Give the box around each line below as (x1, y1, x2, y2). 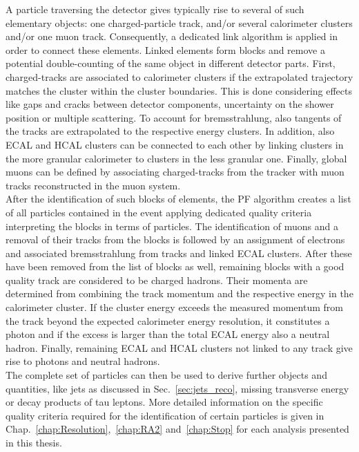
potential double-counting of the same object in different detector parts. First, (6, 56, 336, 70)
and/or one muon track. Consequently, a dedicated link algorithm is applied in (6, 29, 338, 44)
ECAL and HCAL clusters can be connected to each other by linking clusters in (6, 137, 344, 151)
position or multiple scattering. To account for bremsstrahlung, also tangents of (6, 110, 342, 124)
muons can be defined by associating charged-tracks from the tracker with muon (6, 164, 345, 179)
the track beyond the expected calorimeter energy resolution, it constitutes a (6, 313, 330, 328)
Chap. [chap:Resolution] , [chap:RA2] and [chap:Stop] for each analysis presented (6, 422, 349, 436)
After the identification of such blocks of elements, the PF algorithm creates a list (6, 191, 351, 206)
